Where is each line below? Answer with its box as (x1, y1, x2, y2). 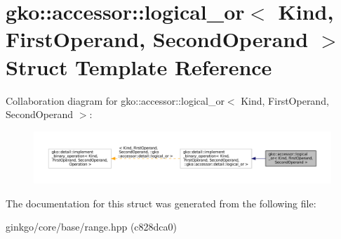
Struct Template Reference (6, 52, 272, 81)
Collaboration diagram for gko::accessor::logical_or (6, 93, 225, 108)
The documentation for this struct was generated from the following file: (6, 195, 316, 210)
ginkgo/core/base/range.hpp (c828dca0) (6, 219, 178, 234)
